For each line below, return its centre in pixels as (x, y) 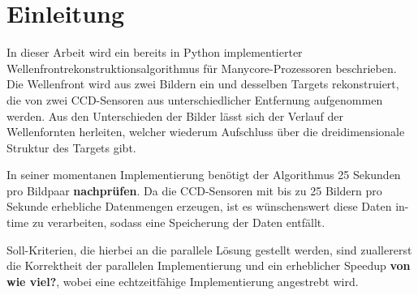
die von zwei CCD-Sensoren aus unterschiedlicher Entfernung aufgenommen (195, 99)
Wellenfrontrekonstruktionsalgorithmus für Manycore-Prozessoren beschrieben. (202, 68)
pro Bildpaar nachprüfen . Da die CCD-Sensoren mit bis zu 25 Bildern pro (194, 190)
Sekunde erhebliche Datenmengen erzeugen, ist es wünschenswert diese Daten (199, 206)
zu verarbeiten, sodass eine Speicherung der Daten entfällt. (179, 222)
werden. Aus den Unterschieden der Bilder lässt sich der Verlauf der (175, 115)
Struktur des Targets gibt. (71, 147)
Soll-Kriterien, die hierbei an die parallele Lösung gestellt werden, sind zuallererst (209, 249)
